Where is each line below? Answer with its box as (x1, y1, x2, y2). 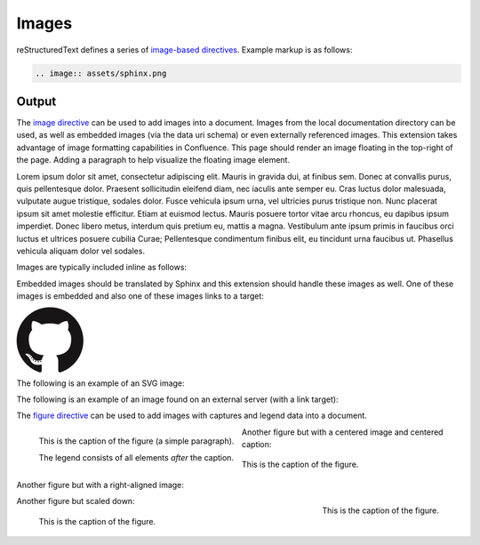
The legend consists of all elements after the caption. (38, 452, 235, 462)
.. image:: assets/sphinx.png (35, 68, 167, 78)
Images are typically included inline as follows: (16, 262, 187, 273)
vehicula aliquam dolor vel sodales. (16, 245, 146, 256)
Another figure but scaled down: (16, 496, 135, 507)
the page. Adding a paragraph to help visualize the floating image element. (16, 155, 291, 165)
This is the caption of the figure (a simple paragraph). (38, 436, 235, 446)
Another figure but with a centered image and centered (241, 427, 444, 437)
